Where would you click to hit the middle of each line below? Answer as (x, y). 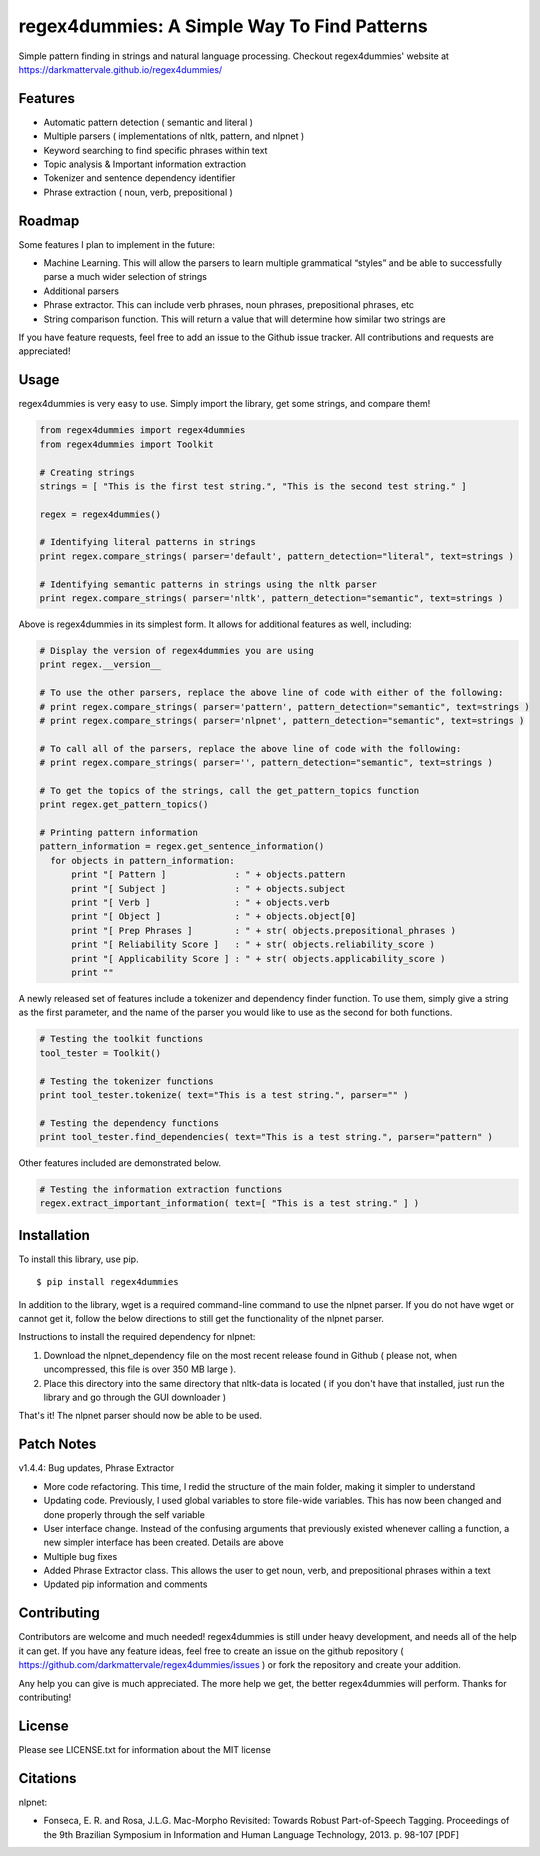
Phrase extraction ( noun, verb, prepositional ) (138, 192)
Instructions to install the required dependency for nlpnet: (137, 1337)
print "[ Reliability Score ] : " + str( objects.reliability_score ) (253, 944)
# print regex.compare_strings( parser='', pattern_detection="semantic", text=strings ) (266, 763)
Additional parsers (81, 291)
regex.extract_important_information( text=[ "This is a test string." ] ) (229, 1203)
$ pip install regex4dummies (107, 1282)
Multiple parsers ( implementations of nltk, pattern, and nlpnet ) (174, 136)
